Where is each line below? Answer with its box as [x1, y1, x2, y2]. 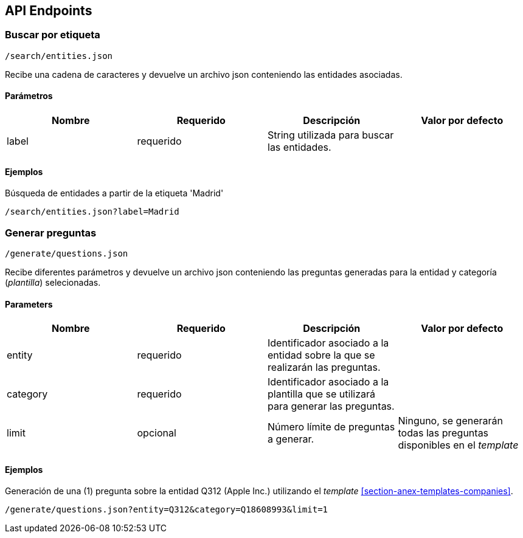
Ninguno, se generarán [398, 415, 503, 427]
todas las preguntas [398, 427, 489, 440]
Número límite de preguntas [268, 421, 395, 433]
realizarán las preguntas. [268, 361, 381, 374]
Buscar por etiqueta [5, 29, 100, 41]
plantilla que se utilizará [268, 388, 375, 401]
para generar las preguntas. [268, 400, 395, 413]
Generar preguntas [5, 226, 97, 239]
